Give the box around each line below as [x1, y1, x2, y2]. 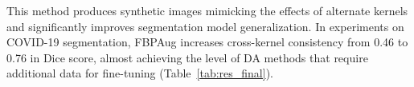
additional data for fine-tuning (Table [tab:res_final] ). [6, 65, 273, 81]
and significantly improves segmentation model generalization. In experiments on [6, 18, 404, 34]
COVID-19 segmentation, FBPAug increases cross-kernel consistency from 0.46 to [6, 34, 408, 50]
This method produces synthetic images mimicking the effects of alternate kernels [6, 2, 408, 18]
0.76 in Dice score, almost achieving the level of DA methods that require [6, 49, 368, 65]
